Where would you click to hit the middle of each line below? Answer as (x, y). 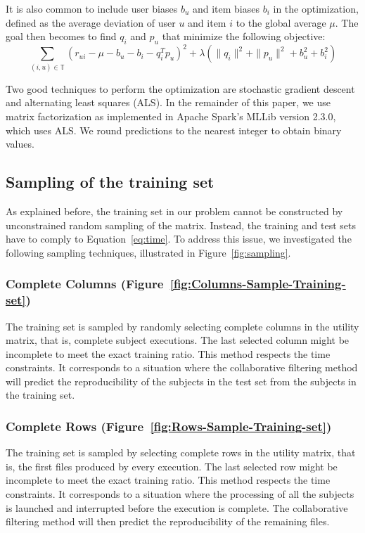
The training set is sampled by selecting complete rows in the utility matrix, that (181, 452)
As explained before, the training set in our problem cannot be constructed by (174, 211)
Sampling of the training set (110, 182)
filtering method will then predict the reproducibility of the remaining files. (168, 521)
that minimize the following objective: (244, 36)
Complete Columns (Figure (85, 284)
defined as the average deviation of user (91, 22)
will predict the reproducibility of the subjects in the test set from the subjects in (181, 381)
